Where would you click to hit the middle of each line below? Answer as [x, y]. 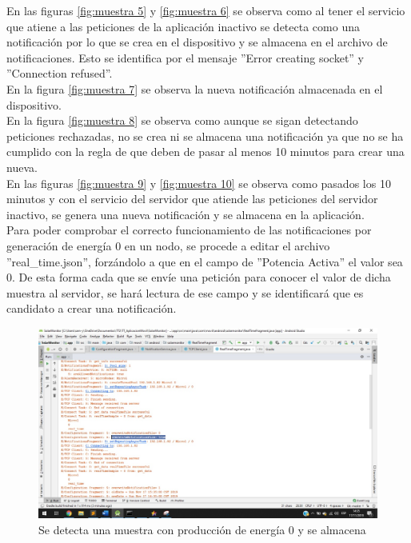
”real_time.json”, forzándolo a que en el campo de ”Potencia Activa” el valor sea [205, 261]
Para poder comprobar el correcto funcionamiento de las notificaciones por [189, 230]
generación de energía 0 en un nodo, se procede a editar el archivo [168, 245]
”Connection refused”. [60, 73]
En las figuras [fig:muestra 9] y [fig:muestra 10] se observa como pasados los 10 [199, 183]
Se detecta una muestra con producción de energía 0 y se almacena [202, 529]
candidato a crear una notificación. [92, 308]
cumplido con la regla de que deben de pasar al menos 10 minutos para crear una [205, 152]
